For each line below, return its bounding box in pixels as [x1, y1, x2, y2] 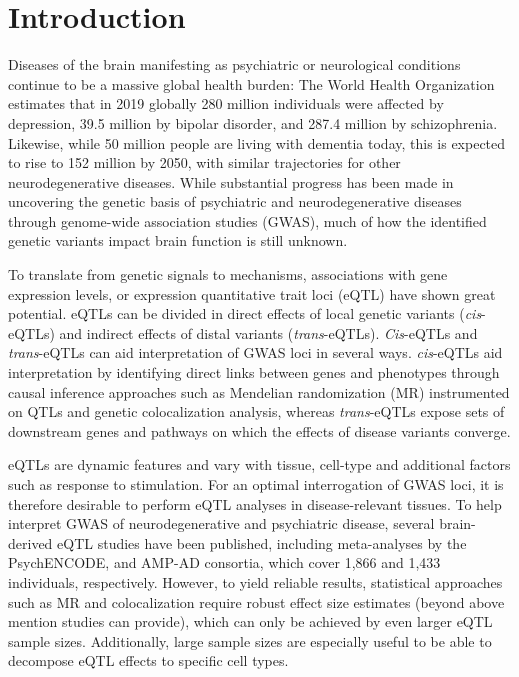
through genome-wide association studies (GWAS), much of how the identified [8, 210, 487, 231]
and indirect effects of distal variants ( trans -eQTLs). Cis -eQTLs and [59, 322, 478, 343]
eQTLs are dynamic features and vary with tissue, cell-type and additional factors [8, 454, 511, 475]
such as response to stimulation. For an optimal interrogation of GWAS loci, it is [8, 474, 504, 494]
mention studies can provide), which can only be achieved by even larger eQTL [8, 611, 493, 632]
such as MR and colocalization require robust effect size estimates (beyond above [8, 591, 505, 612]
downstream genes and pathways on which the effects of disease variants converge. [8, 420, 511, 441]
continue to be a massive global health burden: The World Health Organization [8, 73, 495, 94]
